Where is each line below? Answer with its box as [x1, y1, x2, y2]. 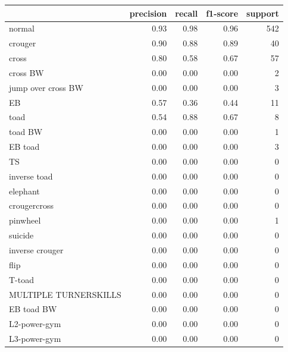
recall [175, 7, 198, 19]
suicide [9, 229, 34, 241]
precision [129, 7, 167, 19]
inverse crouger [9, 244, 64, 256]
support [246, 7, 279, 19]
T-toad [9, 273, 34, 285]
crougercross [9, 199, 54, 212]
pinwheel [9, 214, 41, 227]
